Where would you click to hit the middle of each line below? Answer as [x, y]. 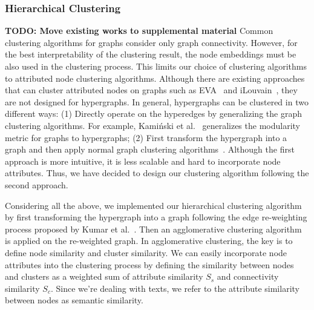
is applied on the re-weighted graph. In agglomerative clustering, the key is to [149, 241]
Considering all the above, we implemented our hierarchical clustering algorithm [153, 205]
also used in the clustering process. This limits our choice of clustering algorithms [156, 66]
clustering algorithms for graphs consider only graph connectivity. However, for [151, 42]
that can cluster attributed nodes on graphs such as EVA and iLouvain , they [151, 90]
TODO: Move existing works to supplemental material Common [139, 31]
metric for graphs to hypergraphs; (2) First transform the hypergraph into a [146, 137]
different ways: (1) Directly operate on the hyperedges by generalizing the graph [153, 114]
